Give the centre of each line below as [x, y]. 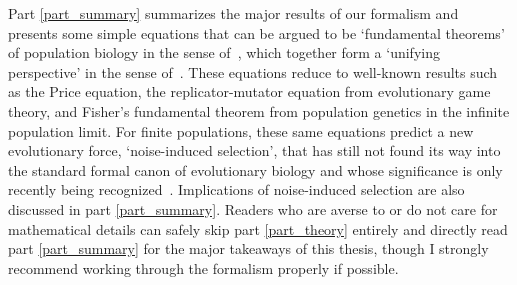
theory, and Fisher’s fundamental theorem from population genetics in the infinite [259, 110]
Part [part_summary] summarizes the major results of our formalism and [233, 13]
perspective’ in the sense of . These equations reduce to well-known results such [253, 71]
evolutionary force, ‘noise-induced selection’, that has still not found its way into [254, 150]
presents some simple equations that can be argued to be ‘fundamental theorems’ [256, 32]
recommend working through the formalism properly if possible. [203, 267]
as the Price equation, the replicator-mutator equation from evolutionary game [249, 91]
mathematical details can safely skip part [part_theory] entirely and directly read [258, 228]
